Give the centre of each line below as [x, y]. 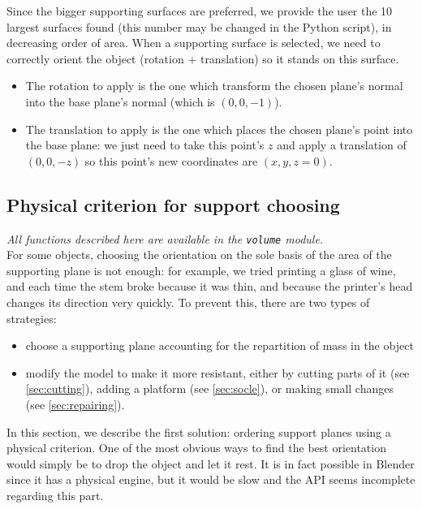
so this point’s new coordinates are [171, 160]
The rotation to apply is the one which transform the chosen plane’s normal [214, 86]
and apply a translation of [342, 145]
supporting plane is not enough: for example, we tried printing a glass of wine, [201, 270]
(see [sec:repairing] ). [75, 404]
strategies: [32, 318]
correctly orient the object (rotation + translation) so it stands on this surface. [203, 58]
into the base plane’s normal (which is [120, 101]
